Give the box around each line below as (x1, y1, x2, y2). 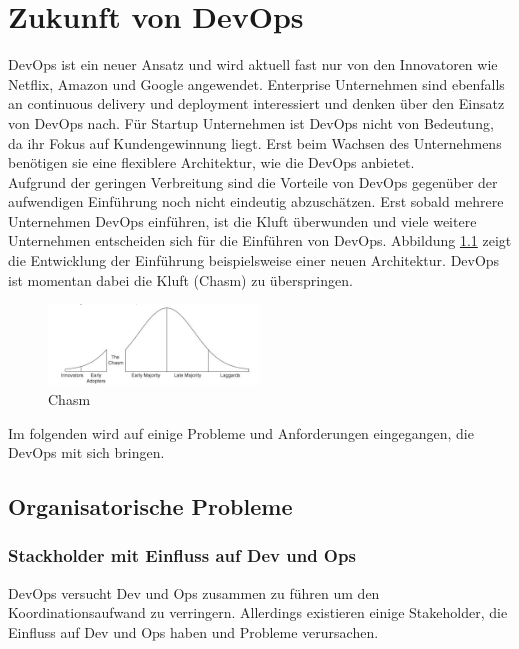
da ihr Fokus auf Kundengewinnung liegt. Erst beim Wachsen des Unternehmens (8, 132, 502, 153)
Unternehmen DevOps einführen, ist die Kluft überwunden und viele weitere (8, 210, 477, 231)
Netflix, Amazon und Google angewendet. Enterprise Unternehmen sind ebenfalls (8, 73, 505, 94)
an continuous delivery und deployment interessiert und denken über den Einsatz (8, 93, 505, 114)
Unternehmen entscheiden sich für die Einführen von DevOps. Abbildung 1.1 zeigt (8, 230, 512, 251)
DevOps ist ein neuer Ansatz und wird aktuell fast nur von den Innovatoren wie (8, 54, 498, 75)
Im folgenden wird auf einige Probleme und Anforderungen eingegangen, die (8, 422, 474, 443)
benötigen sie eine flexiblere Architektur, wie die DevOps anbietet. (8, 152, 415, 173)
